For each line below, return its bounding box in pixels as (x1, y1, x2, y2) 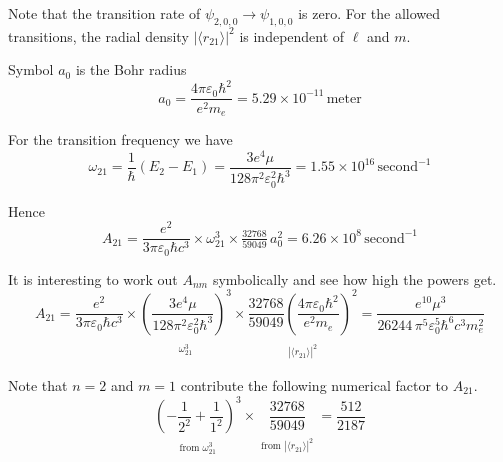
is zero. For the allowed (298, 3, 441, 23)
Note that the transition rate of (8, 3, 201, 23)
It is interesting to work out (8, 268, 178, 289)
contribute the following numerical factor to (180, 375, 449, 395)
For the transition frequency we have (8, 129, 233, 149)
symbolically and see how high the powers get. (212, 268, 497, 289)
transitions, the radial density (8, 25, 189, 46)
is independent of (239, 25, 345, 46)
